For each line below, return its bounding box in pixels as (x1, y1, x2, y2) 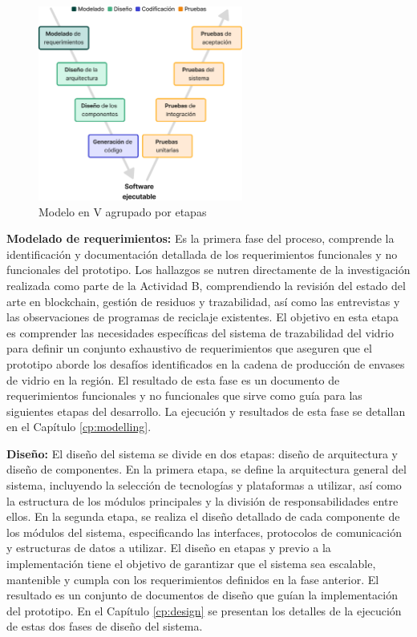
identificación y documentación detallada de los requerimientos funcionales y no (6, 245, 398, 262)
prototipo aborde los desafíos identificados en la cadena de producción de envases (6, 355, 405, 372)
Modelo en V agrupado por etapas (38, 203, 207, 220)
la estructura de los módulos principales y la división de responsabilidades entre (6, 492, 399, 509)
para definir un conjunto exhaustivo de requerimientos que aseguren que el (6, 340, 372, 357)
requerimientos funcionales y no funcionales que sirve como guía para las (6, 387, 362, 404)
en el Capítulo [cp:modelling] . (6, 418, 152, 435)
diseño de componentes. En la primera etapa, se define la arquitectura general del (6, 461, 407, 478)
